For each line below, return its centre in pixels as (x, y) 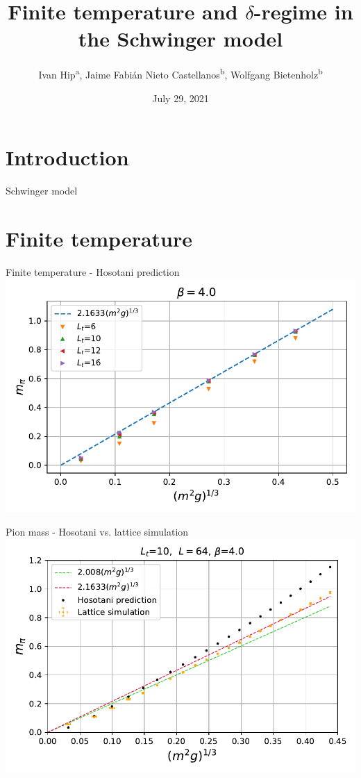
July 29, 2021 (180, 98)
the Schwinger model (180, 39)
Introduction (67, 157)
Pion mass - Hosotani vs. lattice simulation (97, 531)
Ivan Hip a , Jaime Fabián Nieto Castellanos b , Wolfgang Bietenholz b (180, 73)
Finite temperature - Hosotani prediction (93, 271)
